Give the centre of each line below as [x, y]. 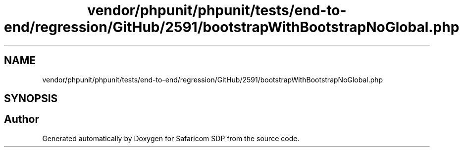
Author [22, 119]
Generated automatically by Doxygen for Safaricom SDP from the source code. [171, 138]
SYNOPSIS [31, 99]
